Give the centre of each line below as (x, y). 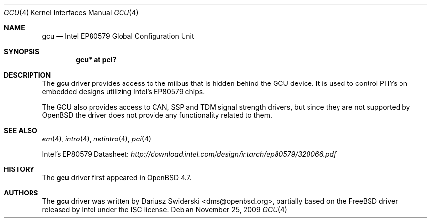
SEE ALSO (21, 130)
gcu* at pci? (96, 60)
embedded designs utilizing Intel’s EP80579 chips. (123, 92)
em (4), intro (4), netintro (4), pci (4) (97, 139)
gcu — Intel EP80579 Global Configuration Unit (118, 36)
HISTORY (19, 169)
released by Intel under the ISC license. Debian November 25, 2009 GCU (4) (165, 209)
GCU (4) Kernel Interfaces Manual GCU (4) (71, 13)
